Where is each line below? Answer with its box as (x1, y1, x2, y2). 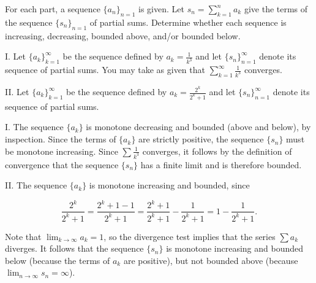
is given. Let (138, 2, 184, 15)
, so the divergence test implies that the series (103, 230, 276, 242)
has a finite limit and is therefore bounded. (140, 158, 302, 171)
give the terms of (244, 2, 308, 15)
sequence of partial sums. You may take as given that (5, 63, 205, 76)
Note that (5, 230, 42, 242)
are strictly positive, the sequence (138, 133, 264, 145)
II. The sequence (5, 179, 67, 192)
